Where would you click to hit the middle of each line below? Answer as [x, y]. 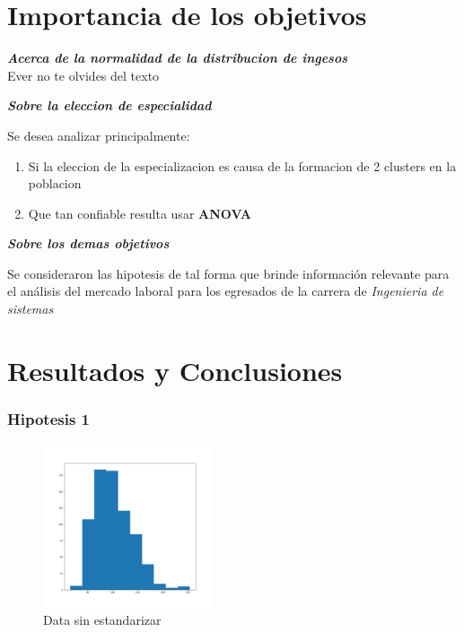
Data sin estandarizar [102, 620]
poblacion [55, 183]
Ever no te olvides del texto [83, 75]
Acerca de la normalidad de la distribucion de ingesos [178, 58]
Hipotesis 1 [49, 418]
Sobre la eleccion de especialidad [109, 105]
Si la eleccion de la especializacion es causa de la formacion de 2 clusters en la [242, 165]
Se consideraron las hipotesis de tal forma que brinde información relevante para [228, 273]
